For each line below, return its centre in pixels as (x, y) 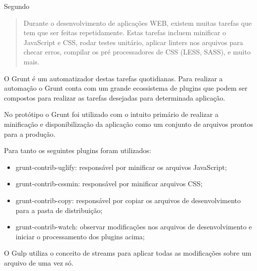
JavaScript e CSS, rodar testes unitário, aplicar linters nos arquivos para (133, 42)
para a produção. (30, 134)
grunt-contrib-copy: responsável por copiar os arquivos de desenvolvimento (128, 200)
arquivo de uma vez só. (39, 262)
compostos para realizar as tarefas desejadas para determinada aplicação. (115, 97)
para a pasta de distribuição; (59, 210)
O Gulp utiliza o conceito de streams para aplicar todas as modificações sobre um (128, 253)
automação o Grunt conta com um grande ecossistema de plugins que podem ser (126, 88)
